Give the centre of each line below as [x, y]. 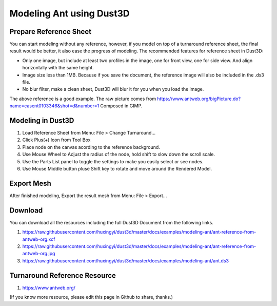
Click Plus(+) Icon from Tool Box [56, 140]
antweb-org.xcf [39, 239]
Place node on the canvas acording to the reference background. [91, 147]
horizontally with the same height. [58, 68]
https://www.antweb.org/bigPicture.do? [199, 99]
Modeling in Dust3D [42, 120]
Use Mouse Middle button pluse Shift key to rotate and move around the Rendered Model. [117, 169]
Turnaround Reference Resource [63, 275]
